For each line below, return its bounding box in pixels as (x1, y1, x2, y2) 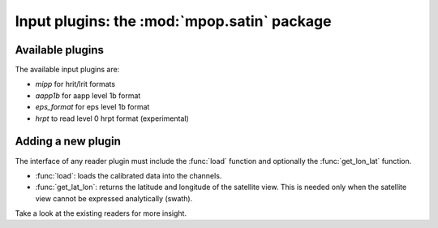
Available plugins (15, 43, 105, 57)
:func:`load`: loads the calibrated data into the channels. (35, 170, 222, 180)
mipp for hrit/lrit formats (35, 80, 116, 89)
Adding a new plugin (15, 135, 122, 148)
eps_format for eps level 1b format (35, 102, 150, 112)
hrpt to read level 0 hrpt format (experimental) (35, 114, 190, 123)
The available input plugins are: (15, 65, 120, 75)
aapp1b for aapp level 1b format (35, 90, 141, 101)
